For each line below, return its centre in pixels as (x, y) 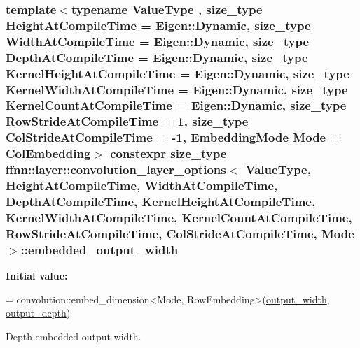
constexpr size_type (168, 153)
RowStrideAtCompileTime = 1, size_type (127, 121)
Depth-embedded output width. (74, 336)
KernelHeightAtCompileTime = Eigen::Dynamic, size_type (178, 73)
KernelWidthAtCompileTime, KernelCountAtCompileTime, (179, 217)
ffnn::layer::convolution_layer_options (116, 169)
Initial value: (37, 276)
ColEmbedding (48, 153)
